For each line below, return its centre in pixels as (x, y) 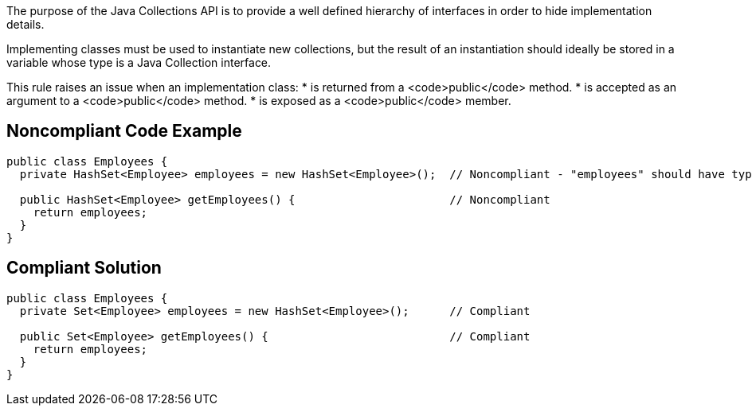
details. (25, 24)
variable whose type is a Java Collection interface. (139, 62)
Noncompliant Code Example (124, 131)
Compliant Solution (84, 268)
